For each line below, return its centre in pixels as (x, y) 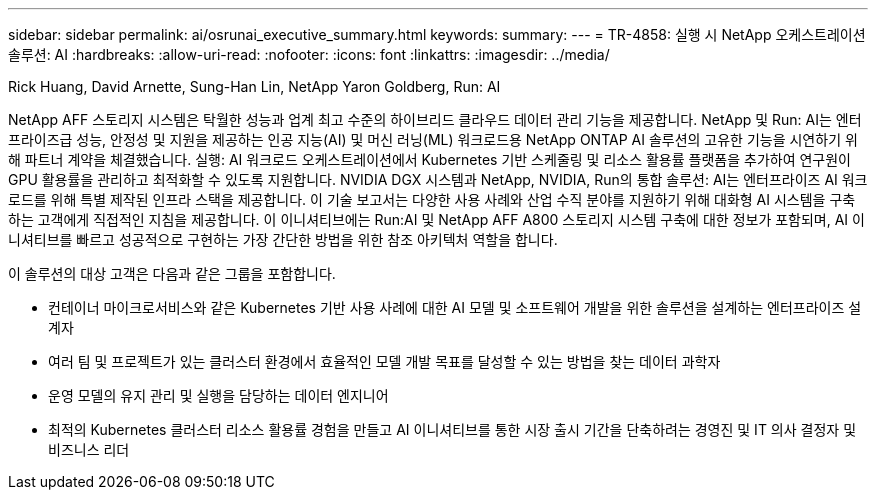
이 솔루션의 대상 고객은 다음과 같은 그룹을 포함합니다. (172, 273)
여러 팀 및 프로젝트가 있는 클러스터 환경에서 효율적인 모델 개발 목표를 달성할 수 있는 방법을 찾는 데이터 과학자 (384, 361)
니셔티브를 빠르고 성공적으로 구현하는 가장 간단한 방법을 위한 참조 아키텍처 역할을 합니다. (283, 239)
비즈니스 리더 (89, 449)
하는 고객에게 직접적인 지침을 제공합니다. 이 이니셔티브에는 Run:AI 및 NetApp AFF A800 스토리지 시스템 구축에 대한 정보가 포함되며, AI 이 (436, 219)
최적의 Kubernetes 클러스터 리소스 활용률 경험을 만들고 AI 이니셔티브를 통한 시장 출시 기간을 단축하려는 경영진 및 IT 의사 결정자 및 (452, 429)
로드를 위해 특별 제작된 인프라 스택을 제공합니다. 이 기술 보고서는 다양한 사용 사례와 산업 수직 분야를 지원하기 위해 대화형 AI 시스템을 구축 (432, 199)
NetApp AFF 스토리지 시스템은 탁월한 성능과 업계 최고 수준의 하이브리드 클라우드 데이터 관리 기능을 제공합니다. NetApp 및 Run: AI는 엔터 (435, 119)
